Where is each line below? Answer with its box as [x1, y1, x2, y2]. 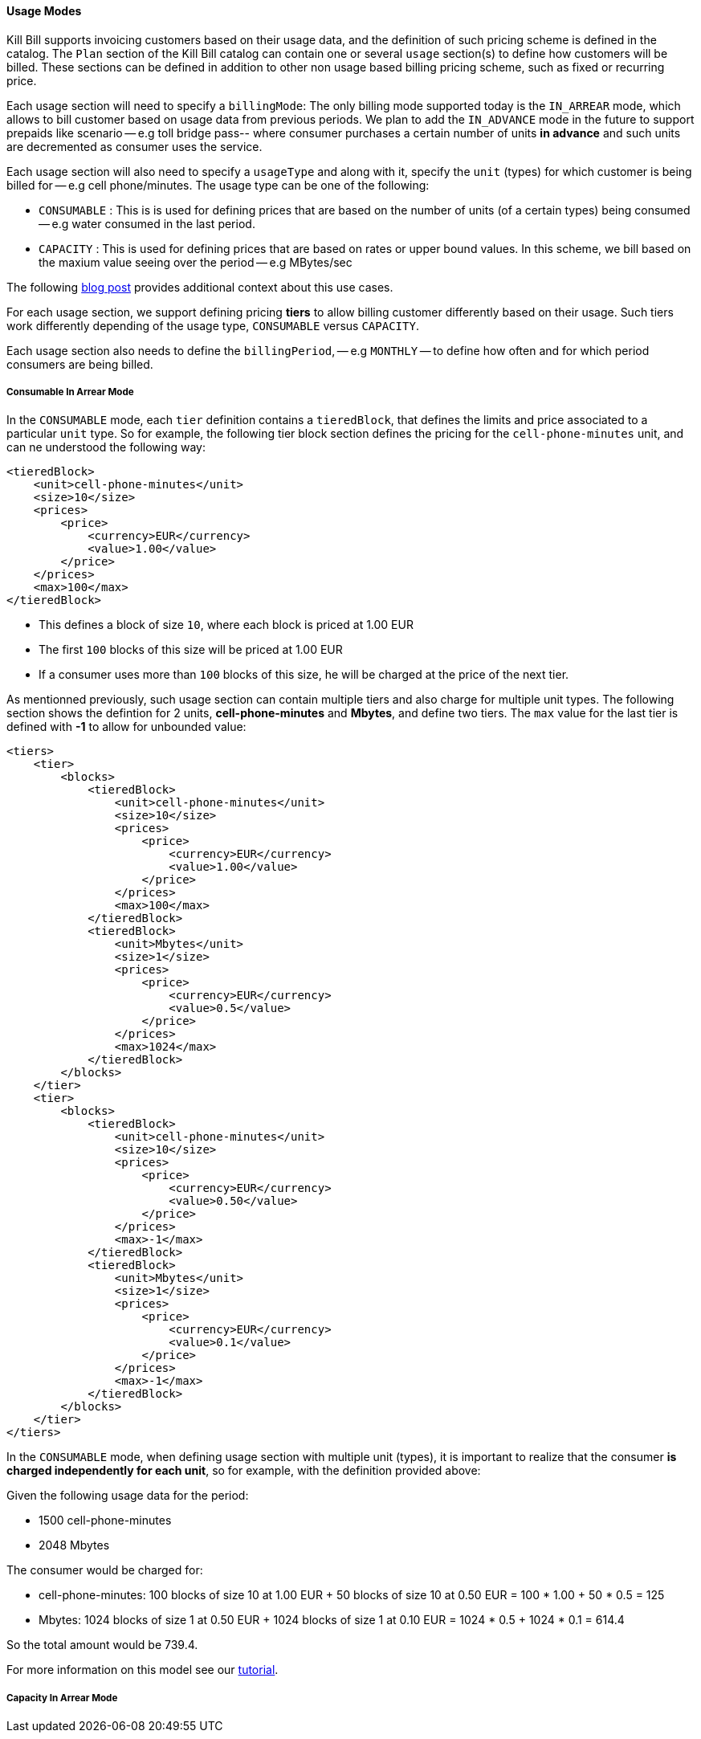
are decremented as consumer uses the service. [6, 139, 263, 153]
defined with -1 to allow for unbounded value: [6, 720, 247, 734]
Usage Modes [6, 4, 82, 18]
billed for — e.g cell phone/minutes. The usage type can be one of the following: [6, 178, 430, 192]
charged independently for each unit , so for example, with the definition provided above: [6, 1463, 481, 1478]
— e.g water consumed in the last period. [39, 216, 255, 231]
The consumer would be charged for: [6, 1563, 203, 1578]
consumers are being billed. [6, 357, 153, 371]
